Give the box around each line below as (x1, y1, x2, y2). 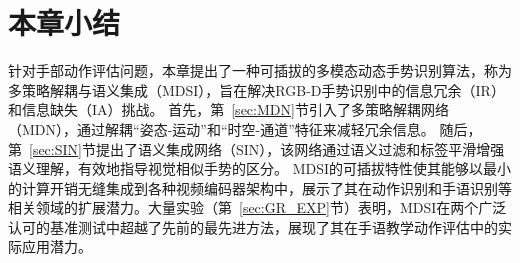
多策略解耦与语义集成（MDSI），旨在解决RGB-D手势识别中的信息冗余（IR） (8, 79, 505, 100)
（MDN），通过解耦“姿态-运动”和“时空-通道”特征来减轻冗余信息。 (8, 118, 435, 139)
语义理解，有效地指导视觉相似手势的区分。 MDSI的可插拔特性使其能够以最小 (8, 158, 512, 179)
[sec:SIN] (29, 138, 82, 159)
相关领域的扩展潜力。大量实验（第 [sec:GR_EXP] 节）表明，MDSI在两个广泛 (8, 197, 507, 218)
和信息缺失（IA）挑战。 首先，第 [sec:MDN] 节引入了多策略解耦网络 (8, 99, 449, 120)
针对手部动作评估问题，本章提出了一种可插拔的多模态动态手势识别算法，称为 (8, 60, 512, 81)
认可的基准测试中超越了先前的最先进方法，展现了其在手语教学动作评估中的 (8, 216, 498, 237)
